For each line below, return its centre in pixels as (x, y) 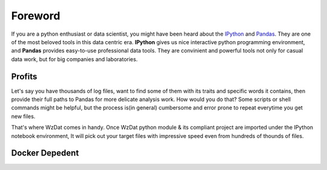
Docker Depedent (45, 153)
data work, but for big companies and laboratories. (74, 59)
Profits (24, 77)
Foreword (36, 16)
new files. (23, 116)
